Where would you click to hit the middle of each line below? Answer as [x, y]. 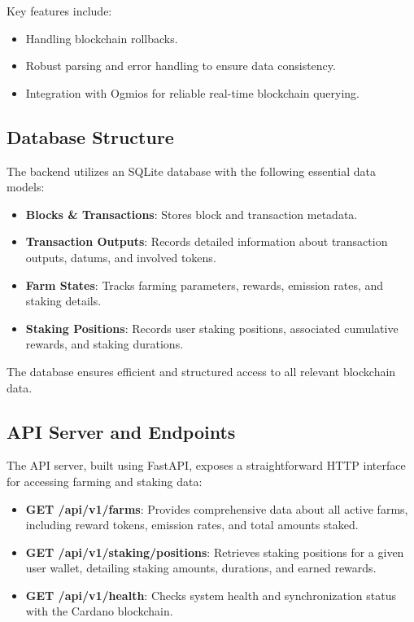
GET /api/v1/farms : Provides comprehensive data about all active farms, [217, 508]
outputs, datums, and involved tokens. [121, 257]
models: [26, 187]
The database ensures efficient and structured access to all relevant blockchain [201, 371]
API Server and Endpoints [121, 431]
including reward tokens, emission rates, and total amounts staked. [192, 525]
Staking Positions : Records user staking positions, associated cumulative [212, 328]
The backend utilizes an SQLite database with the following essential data [191, 171]
